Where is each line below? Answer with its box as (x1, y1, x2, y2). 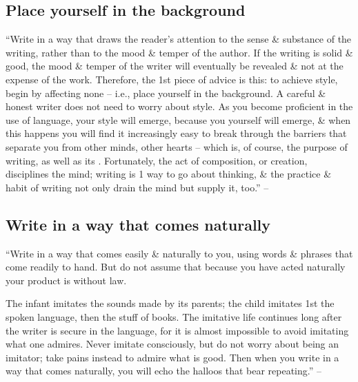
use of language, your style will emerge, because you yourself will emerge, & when (6, 112, 351, 127)
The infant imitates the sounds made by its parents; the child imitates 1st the (6, 296, 335, 310)
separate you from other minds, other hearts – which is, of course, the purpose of (6, 139, 348, 153)
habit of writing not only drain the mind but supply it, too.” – (6, 180, 269, 194)
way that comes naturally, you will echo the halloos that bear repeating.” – (6, 363, 321, 378)
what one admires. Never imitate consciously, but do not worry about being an (6, 337, 339, 351)
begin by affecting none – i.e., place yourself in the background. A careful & (6, 85, 326, 100)
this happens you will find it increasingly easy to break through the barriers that (6, 126, 347, 140)
